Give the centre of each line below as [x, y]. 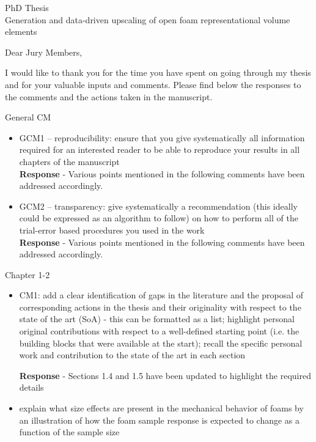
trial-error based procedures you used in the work [112, 230]
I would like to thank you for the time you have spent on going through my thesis [158, 72]
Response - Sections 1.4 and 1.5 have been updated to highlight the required [165, 375]
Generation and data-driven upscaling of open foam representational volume [148, 19]
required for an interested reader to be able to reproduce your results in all [160, 149]
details [31, 387]
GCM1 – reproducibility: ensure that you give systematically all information [162, 137]
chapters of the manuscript [69, 161]
